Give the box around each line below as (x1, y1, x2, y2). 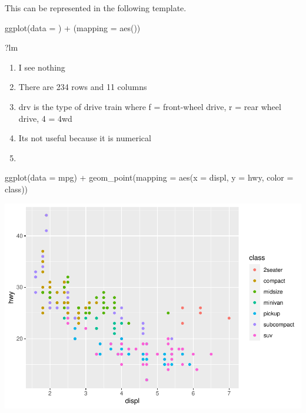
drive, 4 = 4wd (18, 112, 72, 124)
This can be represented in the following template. (5, 2, 187, 14)
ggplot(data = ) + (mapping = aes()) (5, 21, 141, 34)
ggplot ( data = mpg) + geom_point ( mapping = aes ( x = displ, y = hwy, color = (5, 171, 294, 184)
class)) (5, 182, 28, 195)
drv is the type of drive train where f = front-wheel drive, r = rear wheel (18, 100, 281, 112)
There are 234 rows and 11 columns (18, 81, 147, 93)
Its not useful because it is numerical (18, 132, 151, 144)
